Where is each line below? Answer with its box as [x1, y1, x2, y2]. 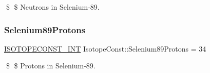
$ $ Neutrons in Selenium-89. [6, 2, 100, 12]
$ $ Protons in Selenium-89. [6, 60, 96, 71]
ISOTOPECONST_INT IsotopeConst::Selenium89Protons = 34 [4, 43, 206, 54]
